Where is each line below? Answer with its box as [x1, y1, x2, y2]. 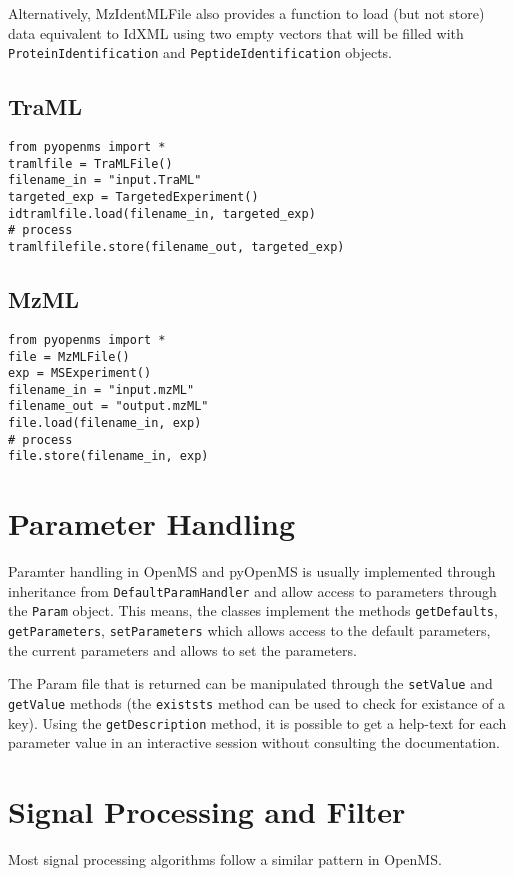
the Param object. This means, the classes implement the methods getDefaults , [8, 600, 498, 621]
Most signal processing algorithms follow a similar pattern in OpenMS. [8, 849, 442, 870]
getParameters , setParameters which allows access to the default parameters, [8, 620, 491, 641]
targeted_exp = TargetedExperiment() [8, 190, 259, 205]
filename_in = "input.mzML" [8, 382, 195, 397]
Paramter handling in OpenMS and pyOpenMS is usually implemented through [8, 561, 496, 582]
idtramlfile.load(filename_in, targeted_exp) [8, 206, 316, 221]
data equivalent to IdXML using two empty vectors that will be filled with [8, 22, 464, 43]
